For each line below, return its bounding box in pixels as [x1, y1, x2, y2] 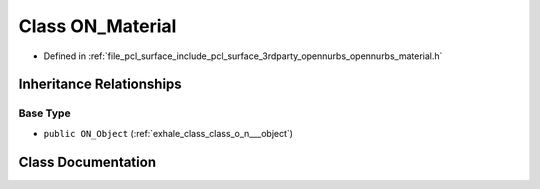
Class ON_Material [18, 15, 177, 37]
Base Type [18, 106, 71, 120]
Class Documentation [18, 153, 157, 170]
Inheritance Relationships [18, 76, 182, 93]
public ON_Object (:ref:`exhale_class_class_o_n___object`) [43, 127, 294, 139]
